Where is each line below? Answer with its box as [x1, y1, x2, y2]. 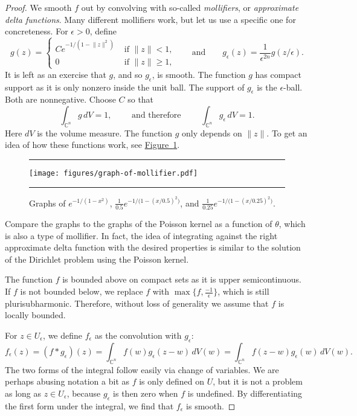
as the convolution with [94, 329, 182, 342]
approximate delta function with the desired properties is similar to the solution [5, 241, 301, 254]
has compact [255, 68, 301, 80]
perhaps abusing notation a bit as [5, 375, 130, 388]
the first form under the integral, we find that [5, 399, 174, 412]
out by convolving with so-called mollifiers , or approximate [81, 1, 299, 13]
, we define [43, 329, 83, 342]
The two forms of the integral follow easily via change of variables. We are [5, 363, 279, 376]
